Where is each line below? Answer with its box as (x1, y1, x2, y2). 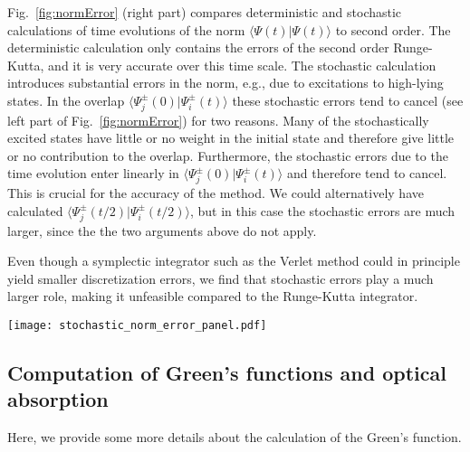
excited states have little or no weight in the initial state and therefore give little (7, 128, 455, 147)
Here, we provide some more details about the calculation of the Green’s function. (7, 428, 462, 447)
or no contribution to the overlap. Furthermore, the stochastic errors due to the (7, 146, 448, 165)
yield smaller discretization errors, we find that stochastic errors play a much (7, 268, 434, 287)
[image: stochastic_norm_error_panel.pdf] (7, 318, 267, 332)
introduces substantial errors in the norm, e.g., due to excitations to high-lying (7, 73, 444, 92)
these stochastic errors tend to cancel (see (232, 90, 464, 109)
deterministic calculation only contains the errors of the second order (7, 38, 389, 57)
